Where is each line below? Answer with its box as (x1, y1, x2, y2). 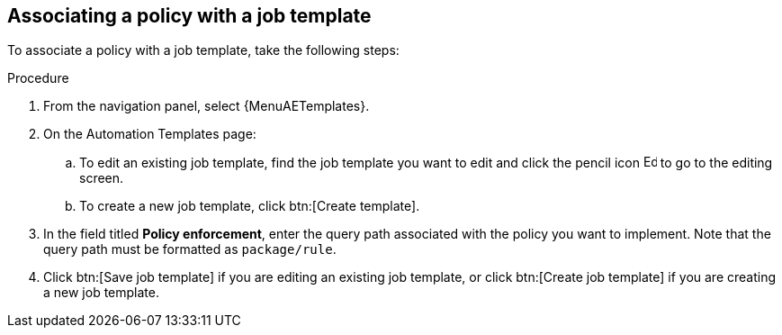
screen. (79, 170, 124, 186)
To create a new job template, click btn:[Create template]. (79, 198, 420, 214)
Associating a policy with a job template (7, 5, 372, 27)
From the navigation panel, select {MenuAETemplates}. (43, 98, 370, 114)
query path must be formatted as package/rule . (43, 241, 337, 258)
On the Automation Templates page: (43, 126, 256, 142)
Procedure (7, 70, 69, 86)
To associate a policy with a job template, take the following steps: (7, 42, 400, 59)
